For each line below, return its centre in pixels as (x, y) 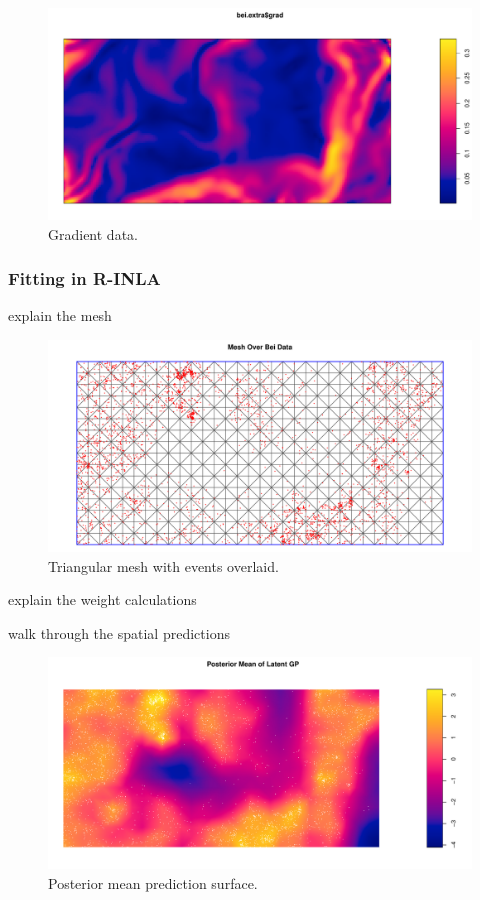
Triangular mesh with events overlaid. (163, 565)
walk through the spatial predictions (119, 632)
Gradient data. (93, 233)
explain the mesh (60, 315)
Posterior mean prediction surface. (153, 882)
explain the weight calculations (102, 599)
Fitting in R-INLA (84, 278)
